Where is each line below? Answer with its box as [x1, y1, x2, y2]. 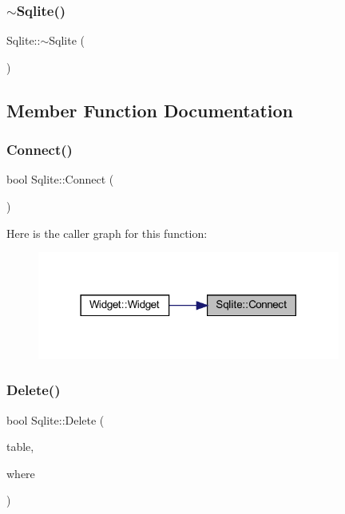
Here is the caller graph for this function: [6, 224, 208, 241]
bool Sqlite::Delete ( [6, 411, 105, 428]
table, [6, 438, 34, 455]
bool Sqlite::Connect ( [6, 171, 114, 188]
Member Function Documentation [6, 97, 294, 122]
